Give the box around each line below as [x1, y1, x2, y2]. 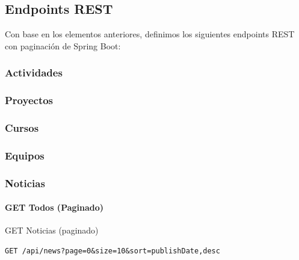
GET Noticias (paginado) [5, 224, 99, 237]
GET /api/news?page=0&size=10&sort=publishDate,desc [5, 247, 220, 255]
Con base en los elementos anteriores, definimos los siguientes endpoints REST [5, 28, 295, 40]
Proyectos [5, 93, 54, 108]
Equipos [5, 147, 45, 162]
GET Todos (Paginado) [5, 201, 104, 214]
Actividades [5, 65, 63, 80]
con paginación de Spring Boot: [5, 39, 121, 52]
